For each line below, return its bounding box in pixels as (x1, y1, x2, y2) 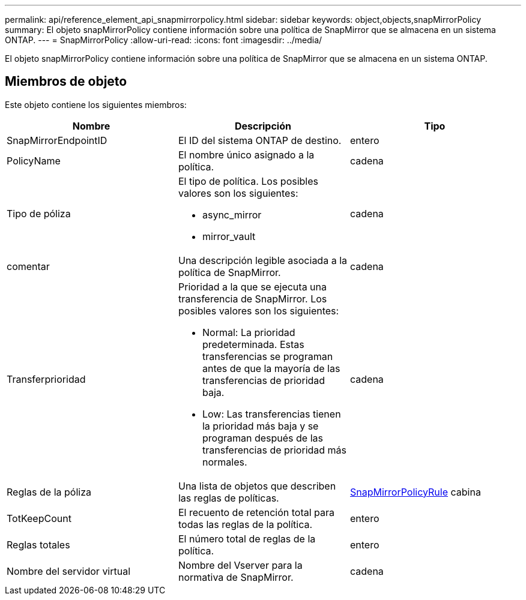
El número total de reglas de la (178, 532, 316, 545)
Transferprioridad (7, 373, 86, 385)
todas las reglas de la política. (178, 518, 313, 530)
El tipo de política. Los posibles (178, 175, 318, 187)
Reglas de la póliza (7, 485, 91, 498)
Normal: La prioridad (202, 326, 295, 338)
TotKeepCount (7, 512, 71, 524)
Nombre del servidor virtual (7, 565, 131, 577)
